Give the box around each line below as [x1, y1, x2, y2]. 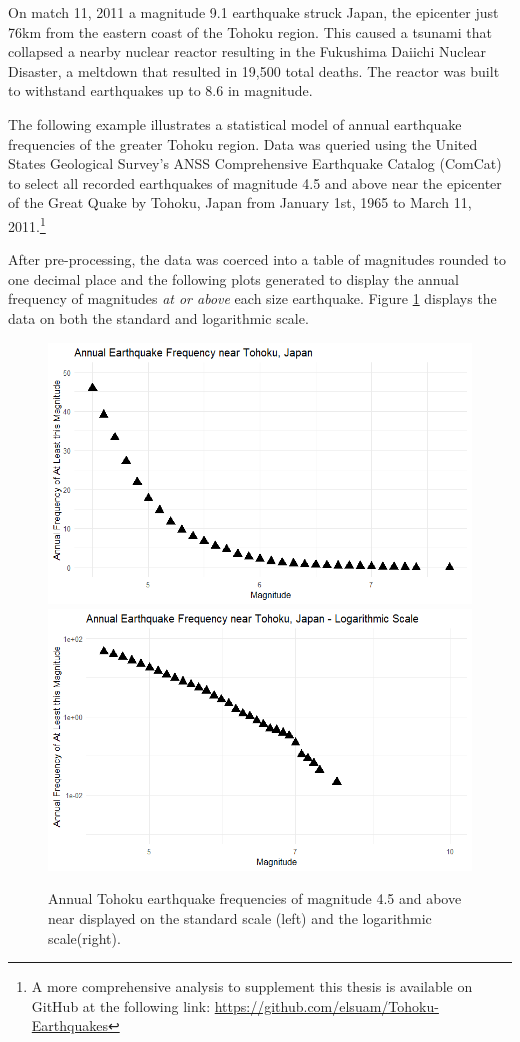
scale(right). [48, 927, 121, 948]
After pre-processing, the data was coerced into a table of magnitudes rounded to [8, 249, 506, 270]
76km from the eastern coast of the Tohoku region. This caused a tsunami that [8, 21, 492, 42]
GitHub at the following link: [31, 995, 211, 1016]
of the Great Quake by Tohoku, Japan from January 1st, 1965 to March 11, [8, 192, 472, 213]
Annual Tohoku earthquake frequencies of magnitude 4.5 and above [48, 888, 462, 909]
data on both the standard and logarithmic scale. [8, 307, 309, 328]
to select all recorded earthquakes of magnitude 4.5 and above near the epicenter [8, 172, 502, 193]
